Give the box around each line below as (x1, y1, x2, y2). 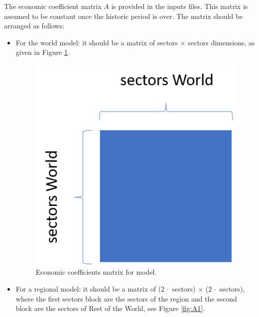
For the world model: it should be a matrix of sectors (15, 37, 178, 47)
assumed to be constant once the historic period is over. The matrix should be (4, 10, 243, 21)
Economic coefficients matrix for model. (35, 267, 157, 277)
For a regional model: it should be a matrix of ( (15, 284, 161, 294)
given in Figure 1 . (15, 47, 70, 57)
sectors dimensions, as (188, 37, 255, 47)
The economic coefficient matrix (4, 1, 102, 11)
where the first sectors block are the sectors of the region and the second (15, 293, 237, 304)
